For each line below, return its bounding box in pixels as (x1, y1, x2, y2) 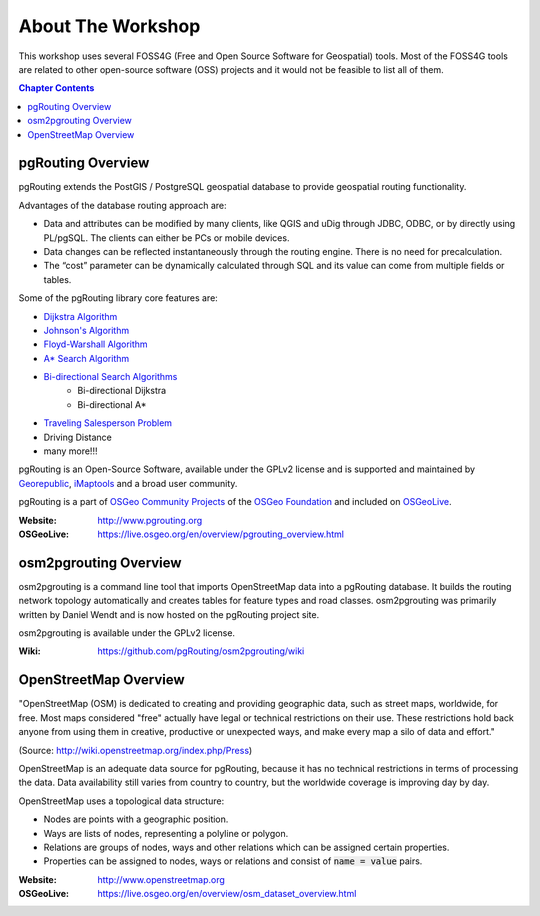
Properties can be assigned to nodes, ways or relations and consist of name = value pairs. (43, 855, 423, 867)
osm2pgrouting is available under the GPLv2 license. (18, 627, 235, 639)
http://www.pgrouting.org (97, 514, 203, 526)
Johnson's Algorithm (43, 324, 130, 336)
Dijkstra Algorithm (43, 310, 118, 322)
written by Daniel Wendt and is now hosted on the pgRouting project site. (18, 608, 320, 620)
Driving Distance (43, 431, 112, 443)
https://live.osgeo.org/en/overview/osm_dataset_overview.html (97, 888, 357, 900)
